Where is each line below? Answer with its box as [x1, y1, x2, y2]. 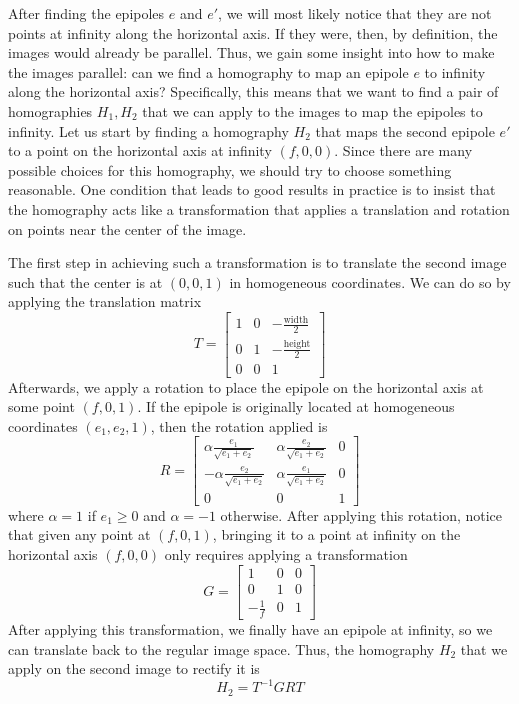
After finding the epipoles [8, 3, 165, 23]
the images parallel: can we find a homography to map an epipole [8, 61, 409, 82]
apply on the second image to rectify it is [8, 658, 260, 679]
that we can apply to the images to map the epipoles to [142, 100, 483, 121]
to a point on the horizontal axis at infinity [8, 140, 272, 161]
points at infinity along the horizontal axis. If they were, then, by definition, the [8, 22, 498, 43]
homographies [8, 100, 93, 121]
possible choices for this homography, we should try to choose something [8, 159, 452, 180]
